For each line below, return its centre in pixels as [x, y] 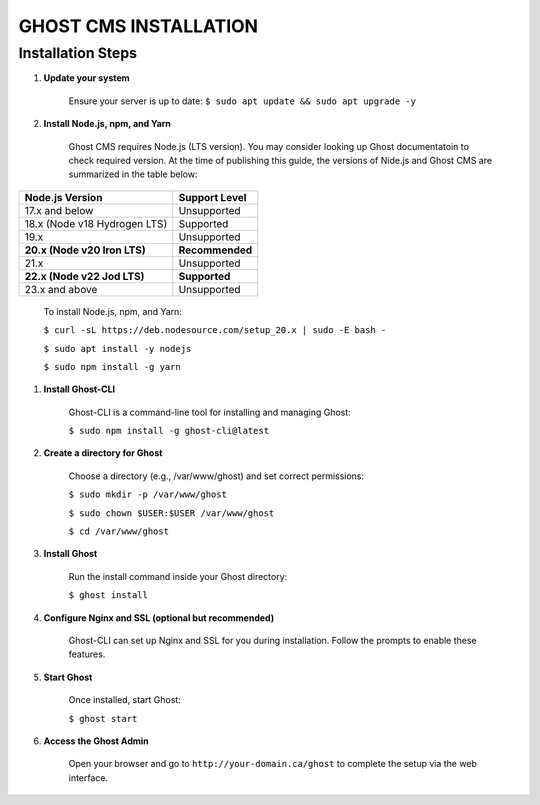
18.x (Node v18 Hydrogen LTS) [96, 223]
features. [87, 654]
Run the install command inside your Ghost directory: [178, 576]
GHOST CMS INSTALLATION [138, 26]
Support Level [212, 197]
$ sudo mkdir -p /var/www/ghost [147, 494]
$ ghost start [103, 718]
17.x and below [59, 210]
